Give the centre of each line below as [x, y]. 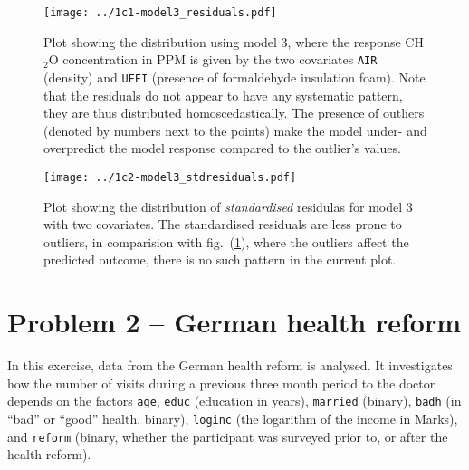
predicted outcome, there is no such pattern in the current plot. [220, 259]
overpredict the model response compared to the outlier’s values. [222, 148]
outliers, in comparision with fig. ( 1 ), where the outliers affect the [226, 241]
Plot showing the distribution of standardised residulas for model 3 [228, 206]
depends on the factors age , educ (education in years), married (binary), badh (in [234, 401]
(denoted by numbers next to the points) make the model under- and [235, 130]
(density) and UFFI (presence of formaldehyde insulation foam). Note [234, 77]
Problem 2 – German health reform [234, 322]
